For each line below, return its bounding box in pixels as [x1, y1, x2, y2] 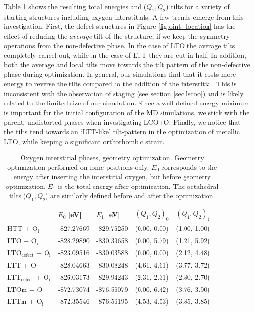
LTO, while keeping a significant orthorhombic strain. [4, 136, 165, 146]
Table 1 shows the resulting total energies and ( [4, 1, 147, 11]
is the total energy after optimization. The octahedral [58, 181, 219, 191]
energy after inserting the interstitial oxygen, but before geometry [13, 171, 211, 182]
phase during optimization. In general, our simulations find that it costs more [4, 69, 236, 79]
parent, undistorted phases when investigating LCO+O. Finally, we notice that [4, 117, 241, 127]
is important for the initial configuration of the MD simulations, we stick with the [4, 107, 250, 117]
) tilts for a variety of [166, 1, 230, 11]
